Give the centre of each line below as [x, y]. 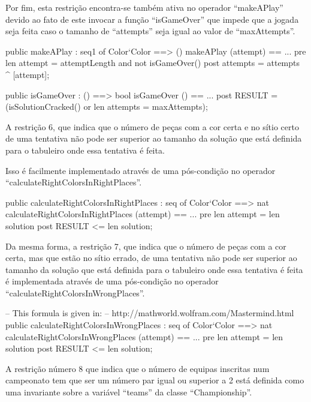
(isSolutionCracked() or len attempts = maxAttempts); [107, 106]
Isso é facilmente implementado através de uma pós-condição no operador [141, 170]
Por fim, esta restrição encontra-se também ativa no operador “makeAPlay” [144, 7]
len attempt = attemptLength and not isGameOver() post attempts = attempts [153, 63]
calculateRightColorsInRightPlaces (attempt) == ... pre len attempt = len [143, 214]
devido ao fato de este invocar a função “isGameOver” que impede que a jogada [152, 19]
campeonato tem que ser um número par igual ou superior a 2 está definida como [155, 380]
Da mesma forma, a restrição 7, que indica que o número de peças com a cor [146, 246]
